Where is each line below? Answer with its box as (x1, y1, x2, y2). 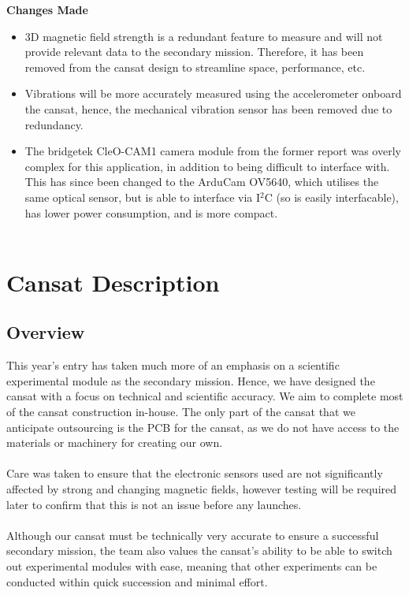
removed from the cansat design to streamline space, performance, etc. (24, 58, 366, 75)
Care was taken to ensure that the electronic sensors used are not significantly (6, 465, 383, 482)
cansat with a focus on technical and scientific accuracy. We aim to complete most (6, 388, 403, 404)
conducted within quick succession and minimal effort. (6, 573, 268, 589)
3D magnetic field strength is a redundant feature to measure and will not (24, 28, 383, 44)
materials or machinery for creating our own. (6, 434, 223, 451)
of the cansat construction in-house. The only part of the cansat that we (6, 403, 355, 420)
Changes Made (6, 2, 88, 17)
